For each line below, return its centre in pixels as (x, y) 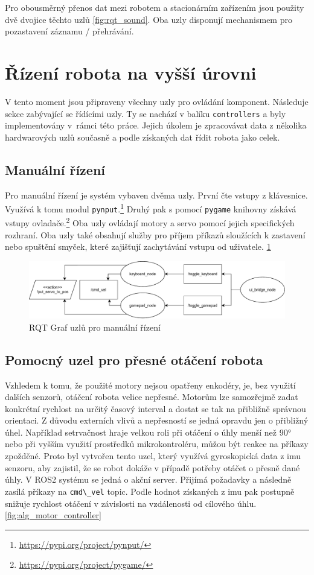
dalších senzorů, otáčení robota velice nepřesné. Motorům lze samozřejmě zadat (152, 397)
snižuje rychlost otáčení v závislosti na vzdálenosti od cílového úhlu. (131, 503)
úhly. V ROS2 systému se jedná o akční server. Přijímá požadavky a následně (148, 479)
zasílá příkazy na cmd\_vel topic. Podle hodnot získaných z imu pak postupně (150, 491)
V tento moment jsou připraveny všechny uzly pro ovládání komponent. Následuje (157, 101)
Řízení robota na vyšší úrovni (131, 72)
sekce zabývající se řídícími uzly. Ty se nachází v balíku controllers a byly (146, 113)
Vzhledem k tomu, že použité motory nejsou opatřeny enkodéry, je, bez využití (150, 385)
